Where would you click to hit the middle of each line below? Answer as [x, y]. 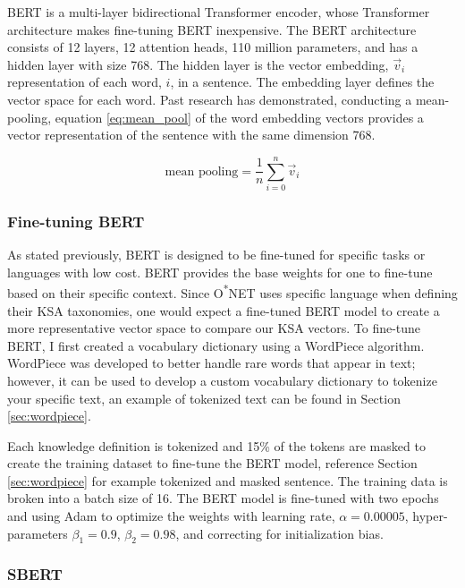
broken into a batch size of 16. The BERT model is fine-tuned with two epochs [223, 498]
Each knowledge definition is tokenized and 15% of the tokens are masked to [216, 445]
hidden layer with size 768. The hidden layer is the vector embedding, [198, 64]
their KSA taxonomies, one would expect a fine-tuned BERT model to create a [224, 310]
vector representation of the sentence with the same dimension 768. [191, 135]
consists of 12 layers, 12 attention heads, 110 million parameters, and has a [213, 47]
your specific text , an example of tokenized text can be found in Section [204, 398]
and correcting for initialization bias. [283, 533]
